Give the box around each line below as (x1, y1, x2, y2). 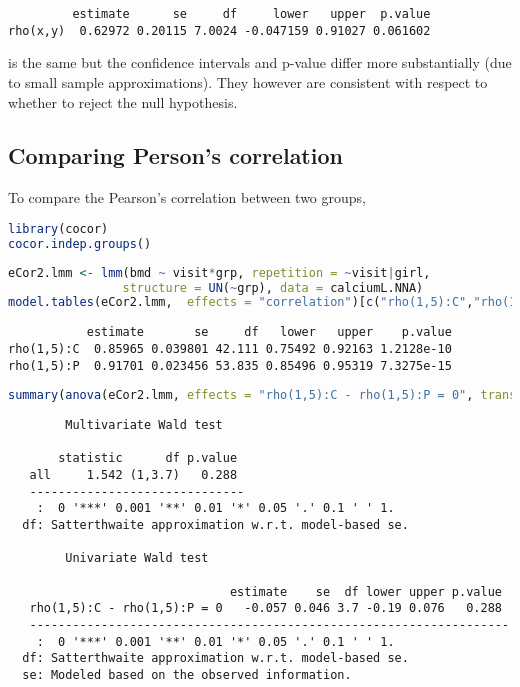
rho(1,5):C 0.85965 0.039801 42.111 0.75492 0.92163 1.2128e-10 (8, 341, 452, 356)
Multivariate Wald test (65, 418, 223, 433)
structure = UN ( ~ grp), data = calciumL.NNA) (122, 280, 424, 295)
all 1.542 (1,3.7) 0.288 (29, 468, 238, 483)
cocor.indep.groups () (8, 236, 152, 251)
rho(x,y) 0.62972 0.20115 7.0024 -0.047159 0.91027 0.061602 (8, 23, 431, 38)
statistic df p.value (58, 451, 238, 466)
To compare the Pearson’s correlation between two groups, (8, 187, 366, 208)
